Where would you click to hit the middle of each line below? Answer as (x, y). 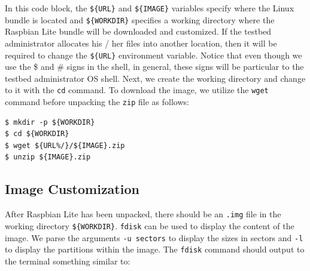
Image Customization (72, 189)
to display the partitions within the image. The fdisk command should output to (155, 249)
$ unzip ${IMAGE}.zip (48, 157)
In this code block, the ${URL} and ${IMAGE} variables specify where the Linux (150, 8)
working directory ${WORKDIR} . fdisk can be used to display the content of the (150, 225)
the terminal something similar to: (68, 261)
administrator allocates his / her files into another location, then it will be (141, 43)
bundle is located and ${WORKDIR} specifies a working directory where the (140, 19)
